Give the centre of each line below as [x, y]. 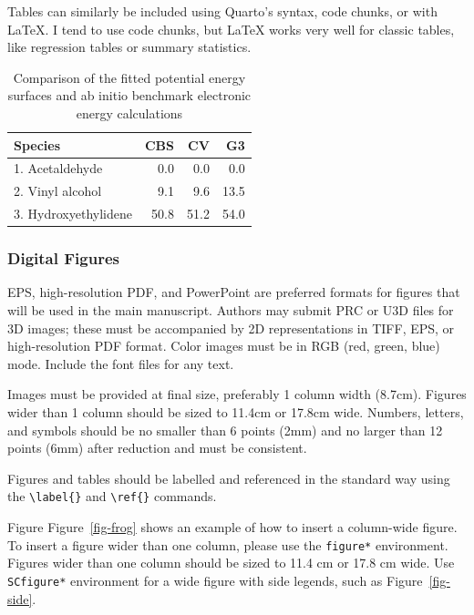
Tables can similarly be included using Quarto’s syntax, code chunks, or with [222, 11]
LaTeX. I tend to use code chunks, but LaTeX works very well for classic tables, [231, 29]
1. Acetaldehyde [58, 168]
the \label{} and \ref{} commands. [112, 496]
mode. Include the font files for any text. [121, 363]
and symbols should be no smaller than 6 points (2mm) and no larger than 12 [225, 430]
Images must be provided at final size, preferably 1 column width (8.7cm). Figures [237, 394]
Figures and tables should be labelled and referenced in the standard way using [229, 478]
